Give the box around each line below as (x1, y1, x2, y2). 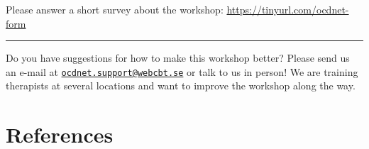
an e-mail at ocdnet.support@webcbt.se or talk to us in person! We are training (6, 64, 358, 79)
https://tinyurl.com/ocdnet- (226, 2, 349, 16)
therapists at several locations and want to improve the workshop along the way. (6, 78, 356, 93)
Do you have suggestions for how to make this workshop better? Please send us (6, 50, 350, 65)
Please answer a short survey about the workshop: (6, 2, 224, 16)
